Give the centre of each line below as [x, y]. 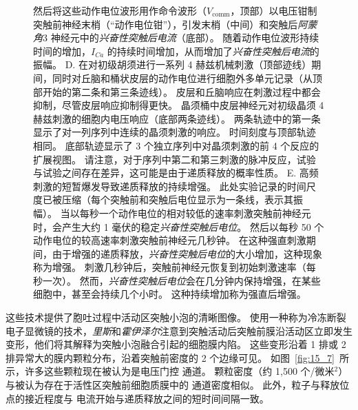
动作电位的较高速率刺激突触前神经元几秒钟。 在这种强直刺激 [170, 240]
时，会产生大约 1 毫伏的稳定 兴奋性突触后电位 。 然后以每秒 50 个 [179, 226]
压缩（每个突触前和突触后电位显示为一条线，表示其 [177, 199]
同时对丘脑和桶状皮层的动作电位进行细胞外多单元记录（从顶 [187, 78]
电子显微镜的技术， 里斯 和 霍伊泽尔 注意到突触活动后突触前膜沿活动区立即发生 [179, 330]
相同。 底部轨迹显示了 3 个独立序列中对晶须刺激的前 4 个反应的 [176, 145]
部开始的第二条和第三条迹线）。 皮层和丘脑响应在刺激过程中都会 [177, 91]
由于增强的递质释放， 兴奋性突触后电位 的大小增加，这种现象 [187, 253]
